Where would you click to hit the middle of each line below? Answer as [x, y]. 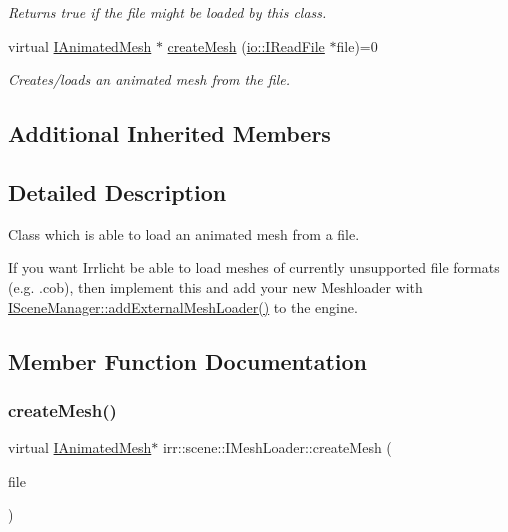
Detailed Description [117, 191]
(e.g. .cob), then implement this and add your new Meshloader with [215, 286]
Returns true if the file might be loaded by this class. [167, 12]
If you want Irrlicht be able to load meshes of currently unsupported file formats [254, 267]
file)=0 [357, 45]
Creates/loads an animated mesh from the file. [149, 79]
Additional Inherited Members [169, 133]
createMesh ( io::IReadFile [246, 45]
